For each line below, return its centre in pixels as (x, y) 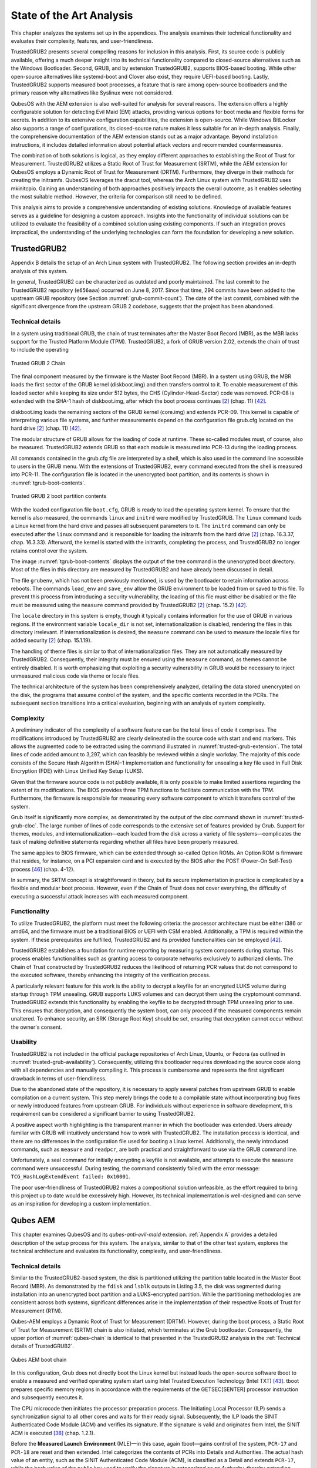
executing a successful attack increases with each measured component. (100, 896)
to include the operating (40, 350)
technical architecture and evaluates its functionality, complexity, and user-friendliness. (117, 1251)
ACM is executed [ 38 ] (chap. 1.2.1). (53, 1433)
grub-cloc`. (24, 826)
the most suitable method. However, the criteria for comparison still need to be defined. (117, 196)
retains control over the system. (49, 550)
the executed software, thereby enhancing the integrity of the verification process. (111, 975)
